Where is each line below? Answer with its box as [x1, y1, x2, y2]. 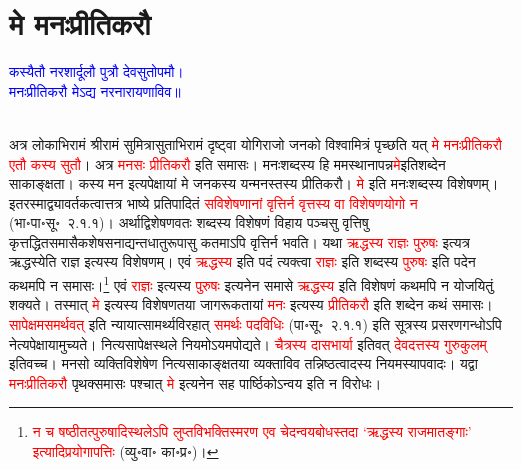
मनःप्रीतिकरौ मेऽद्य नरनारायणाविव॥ [9, 80, 181, 101]
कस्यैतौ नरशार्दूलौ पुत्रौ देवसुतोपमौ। [9, 61, 184, 82]
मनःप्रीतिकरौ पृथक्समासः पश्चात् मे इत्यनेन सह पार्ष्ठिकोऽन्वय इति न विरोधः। [9, 372, 382, 393]
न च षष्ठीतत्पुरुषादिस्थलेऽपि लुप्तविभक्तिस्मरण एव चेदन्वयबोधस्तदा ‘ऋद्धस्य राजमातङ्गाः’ [32, 421, 472, 442]
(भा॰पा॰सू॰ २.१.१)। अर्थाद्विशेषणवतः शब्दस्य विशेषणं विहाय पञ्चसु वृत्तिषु [9, 212, 369, 233]
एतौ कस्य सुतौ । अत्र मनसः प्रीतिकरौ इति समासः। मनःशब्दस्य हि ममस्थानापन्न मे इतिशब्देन [9, 153, 446, 174]
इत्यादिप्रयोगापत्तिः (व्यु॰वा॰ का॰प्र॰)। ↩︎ [32, 440, 219, 461]
